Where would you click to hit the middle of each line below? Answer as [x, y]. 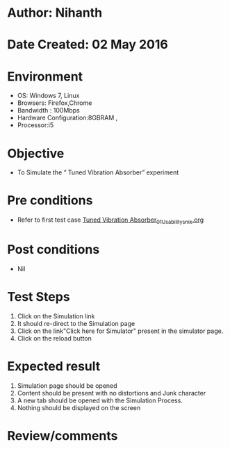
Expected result [54, 367]
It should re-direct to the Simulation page [76, 323]
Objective [36, 153]
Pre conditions [50, 201]
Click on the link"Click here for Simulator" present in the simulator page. [120, 331]
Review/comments [63, 435]
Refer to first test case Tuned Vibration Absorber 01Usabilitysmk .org [110, 220]
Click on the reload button [55, 338]
